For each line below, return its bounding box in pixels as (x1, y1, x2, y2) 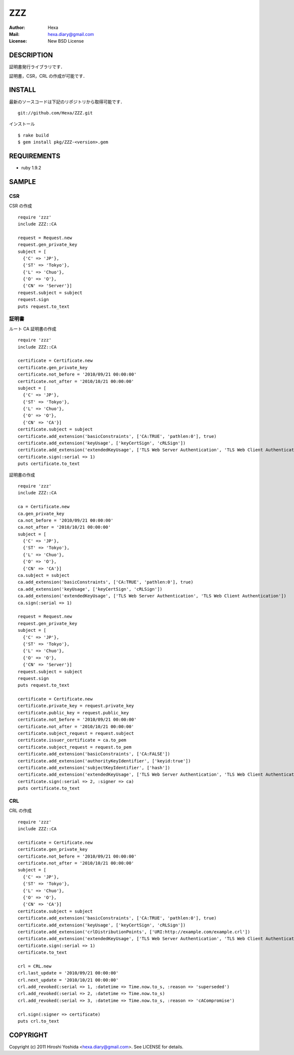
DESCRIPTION (9, 51, 53, 59)
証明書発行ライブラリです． (9, 64, 65, 70)
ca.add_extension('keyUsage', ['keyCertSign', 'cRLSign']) (18, 586, 163, 592)
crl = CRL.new (18, 963, 51, 969)
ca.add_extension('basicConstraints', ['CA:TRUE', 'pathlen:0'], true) (18, 579, 194, 585)
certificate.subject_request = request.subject (18, 730, 134, 736)
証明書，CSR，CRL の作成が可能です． (9, 73, 88, 79)
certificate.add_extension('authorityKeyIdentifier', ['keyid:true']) (18, 758, 191, 763)
